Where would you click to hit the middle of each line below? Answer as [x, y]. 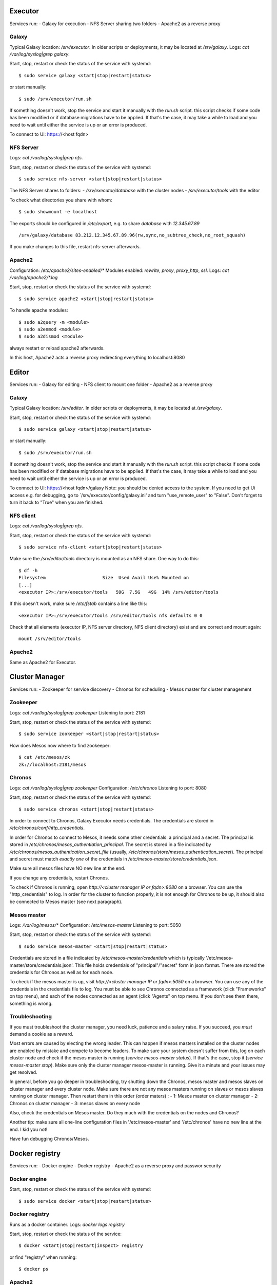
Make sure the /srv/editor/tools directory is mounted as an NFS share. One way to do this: [104, 559]
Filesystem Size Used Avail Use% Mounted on [104, 578]
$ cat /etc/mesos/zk [44, 757]
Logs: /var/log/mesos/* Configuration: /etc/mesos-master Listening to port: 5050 [95, 925]
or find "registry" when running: [43, 1257]
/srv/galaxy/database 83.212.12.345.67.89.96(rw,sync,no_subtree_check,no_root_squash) [132, 235]
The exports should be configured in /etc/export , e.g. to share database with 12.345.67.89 [105, 223]
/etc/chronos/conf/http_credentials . [47, 828]
